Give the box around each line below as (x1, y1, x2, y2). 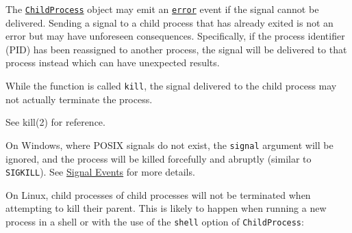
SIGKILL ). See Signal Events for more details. (5, 165, 195, 179)
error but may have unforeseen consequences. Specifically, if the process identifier (5, 29, 345, 43)
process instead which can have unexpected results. (5, 55, 220, 70)
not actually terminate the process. (5, 92, 153, 106)
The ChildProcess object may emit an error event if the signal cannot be (5, 2, 319, 16)
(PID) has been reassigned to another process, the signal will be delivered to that (5, 42, 347, 56)
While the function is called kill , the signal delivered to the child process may (5, 79, 337, 93)
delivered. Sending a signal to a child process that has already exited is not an (5, 15, 334, 29)
